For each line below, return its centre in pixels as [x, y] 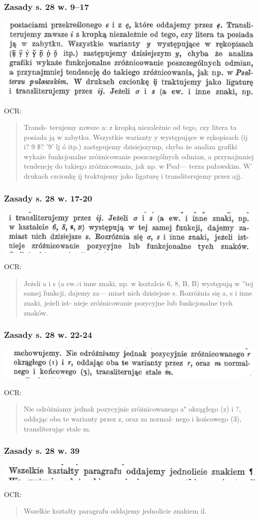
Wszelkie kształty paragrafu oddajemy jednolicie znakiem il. [115, 511]
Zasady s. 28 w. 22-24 [48, 335]
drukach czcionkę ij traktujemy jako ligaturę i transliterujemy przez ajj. [133, 176]
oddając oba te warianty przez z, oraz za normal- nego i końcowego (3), [132, 418]
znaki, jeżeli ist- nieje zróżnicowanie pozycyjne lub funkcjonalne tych [128, 302]
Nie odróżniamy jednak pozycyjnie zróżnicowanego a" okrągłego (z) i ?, [132, 409]
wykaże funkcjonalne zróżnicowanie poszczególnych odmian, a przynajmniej [139, 156]
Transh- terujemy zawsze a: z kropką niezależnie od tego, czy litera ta [130, 127]
